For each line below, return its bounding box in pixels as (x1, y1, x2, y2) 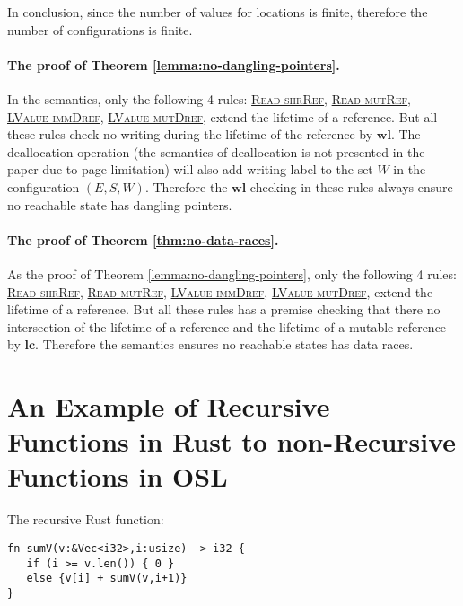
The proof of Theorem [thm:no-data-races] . (7, 230, 279, 249)
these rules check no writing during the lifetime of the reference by (7, 125, 373, 144)
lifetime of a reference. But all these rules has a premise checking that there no (7, 300, 441, 319)
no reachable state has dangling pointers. (7, 195, 232, 214)
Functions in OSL (7, 458, 228, 495)
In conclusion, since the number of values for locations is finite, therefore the (7, 3, 428, 21)
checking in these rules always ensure (249, 177, 453, 196)
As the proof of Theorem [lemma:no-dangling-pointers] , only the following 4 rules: (7, 264, 457, 283)
